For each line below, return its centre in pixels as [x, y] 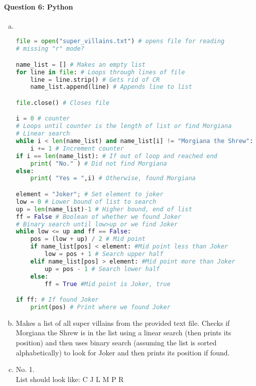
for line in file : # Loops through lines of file [100, 72]
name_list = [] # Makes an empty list [81, 65]
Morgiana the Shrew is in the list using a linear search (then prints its [123, 333]
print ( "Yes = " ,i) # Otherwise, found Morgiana [113, 178]
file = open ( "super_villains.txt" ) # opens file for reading [120, 41]
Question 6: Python [39, 6]
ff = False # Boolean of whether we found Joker [99, 217]
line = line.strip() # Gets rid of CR [95, 80]
